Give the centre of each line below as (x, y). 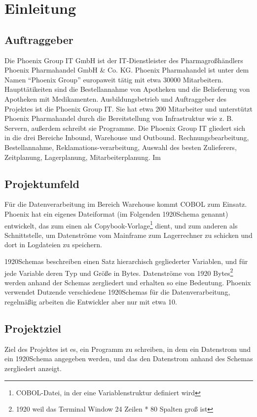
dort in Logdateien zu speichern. (53, 245)
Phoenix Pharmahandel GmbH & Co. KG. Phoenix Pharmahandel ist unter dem (127, 70)
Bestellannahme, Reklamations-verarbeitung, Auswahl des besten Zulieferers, (121, 147)
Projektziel (33, 328)
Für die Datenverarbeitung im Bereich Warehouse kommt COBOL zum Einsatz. (126, 204)
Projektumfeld (42, 183)
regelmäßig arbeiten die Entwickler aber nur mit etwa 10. (91, 301)
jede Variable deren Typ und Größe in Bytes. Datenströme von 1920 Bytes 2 (119, 272)
